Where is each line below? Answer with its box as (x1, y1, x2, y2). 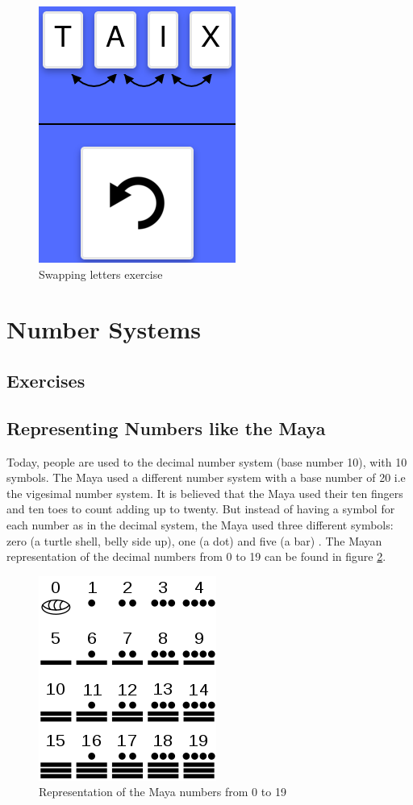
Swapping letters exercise (39, 265, 163, 282)
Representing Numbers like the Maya (6, 415, 326, 440)
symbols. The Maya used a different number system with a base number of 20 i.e (6, 469, 406, 486)
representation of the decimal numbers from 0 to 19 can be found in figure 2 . (6, 548, 386, 565)
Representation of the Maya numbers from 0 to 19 (39, 783, 286, 800)
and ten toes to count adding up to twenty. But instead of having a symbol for (6, 500, 395, 517)
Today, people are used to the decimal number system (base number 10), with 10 (6, 453, 407, 470)
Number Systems (6, 313, 201, 346)
